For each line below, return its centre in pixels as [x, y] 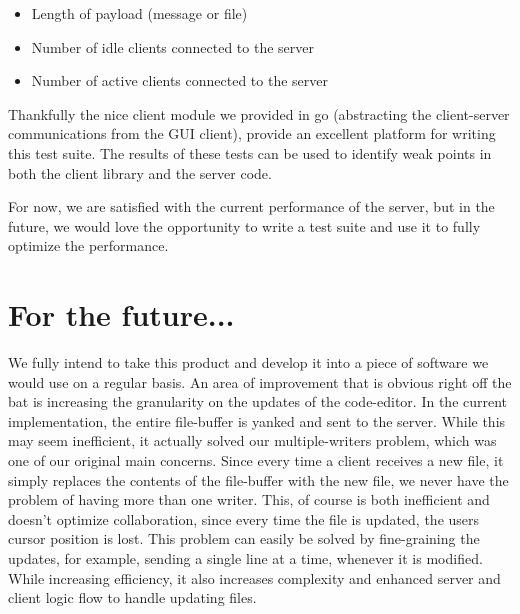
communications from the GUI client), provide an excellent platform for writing [252, 133]
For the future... [121, 314]
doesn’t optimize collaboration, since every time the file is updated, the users [244, 518]
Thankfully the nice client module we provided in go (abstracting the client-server [259, 113]
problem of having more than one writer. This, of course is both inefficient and [249, 499]
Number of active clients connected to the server [179, 80]
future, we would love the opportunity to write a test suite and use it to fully [244, 225]
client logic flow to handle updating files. [132, 597]
